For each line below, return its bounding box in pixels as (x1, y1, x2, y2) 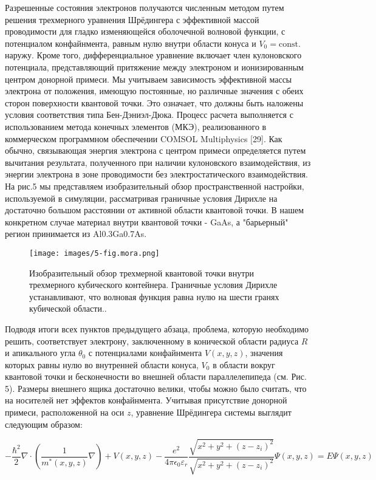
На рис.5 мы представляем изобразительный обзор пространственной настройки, (5, 179, 304, 192)
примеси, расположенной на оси (5, 406, 125, 419)
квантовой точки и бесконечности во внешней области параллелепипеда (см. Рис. (5, 370, 307, 383)
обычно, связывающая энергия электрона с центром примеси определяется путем (5, 144, 306, 157)
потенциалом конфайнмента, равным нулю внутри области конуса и (5, 36, 256, 49)
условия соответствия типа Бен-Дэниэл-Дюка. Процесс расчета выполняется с (5, 108, 293, 121)
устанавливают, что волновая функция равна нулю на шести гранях (29, 290, 279, 303)
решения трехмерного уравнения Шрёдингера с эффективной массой (5, 13, 259, 26)
